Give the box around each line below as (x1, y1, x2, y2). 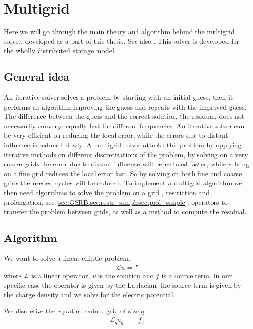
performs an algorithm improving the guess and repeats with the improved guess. (4, 101, 247, 111)
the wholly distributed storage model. (4, 45, 116, 55)
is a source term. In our (161, 270, 232, 280)
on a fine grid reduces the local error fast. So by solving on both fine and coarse (4, 168, 242, 178)
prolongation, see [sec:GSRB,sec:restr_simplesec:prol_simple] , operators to (4, 197, 228, 207)
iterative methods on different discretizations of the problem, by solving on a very (4, 149, 248, 159)
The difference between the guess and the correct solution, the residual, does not (4, 111, 245, 121)
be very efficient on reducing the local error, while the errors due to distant (4, 130, 228, 140)
